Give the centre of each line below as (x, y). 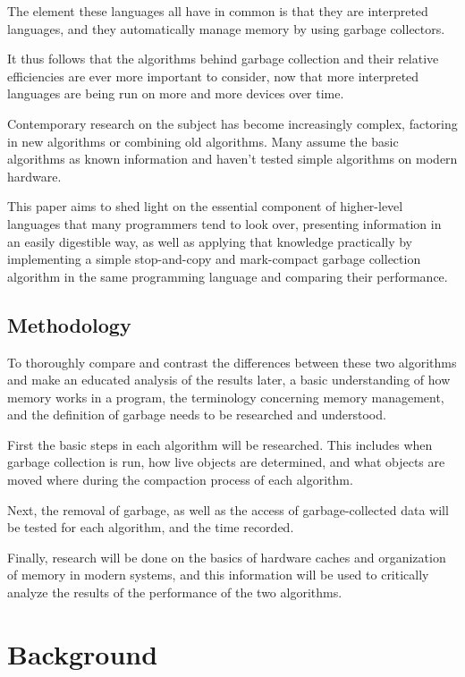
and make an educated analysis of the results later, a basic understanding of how (229, 380)
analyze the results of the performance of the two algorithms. (175, 592)
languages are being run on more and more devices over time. (176, 93)
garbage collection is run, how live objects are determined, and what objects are (226, 462)
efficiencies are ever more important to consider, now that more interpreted (213, 76)
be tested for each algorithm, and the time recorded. (151, 527)
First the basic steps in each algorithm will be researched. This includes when (220, 444)
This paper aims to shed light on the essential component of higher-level (205, 206)
